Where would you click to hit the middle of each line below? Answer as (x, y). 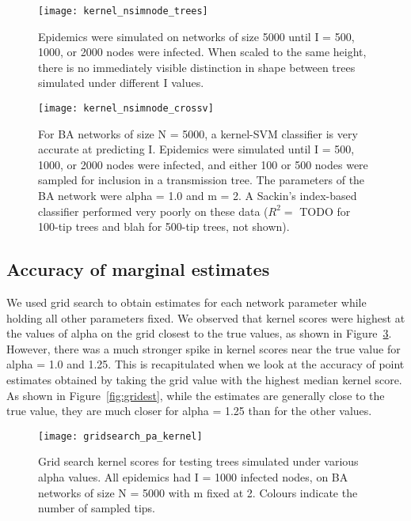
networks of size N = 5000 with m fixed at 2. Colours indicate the (198, 492)
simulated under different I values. (121, 83)
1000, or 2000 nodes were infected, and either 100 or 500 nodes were (203, 164)
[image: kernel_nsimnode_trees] (123, 11)
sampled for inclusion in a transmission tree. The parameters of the (202, 180)
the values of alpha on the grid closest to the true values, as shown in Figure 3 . (199, 333)
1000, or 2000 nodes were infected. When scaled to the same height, (202, 52)
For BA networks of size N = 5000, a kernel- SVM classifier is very (198, 133)
